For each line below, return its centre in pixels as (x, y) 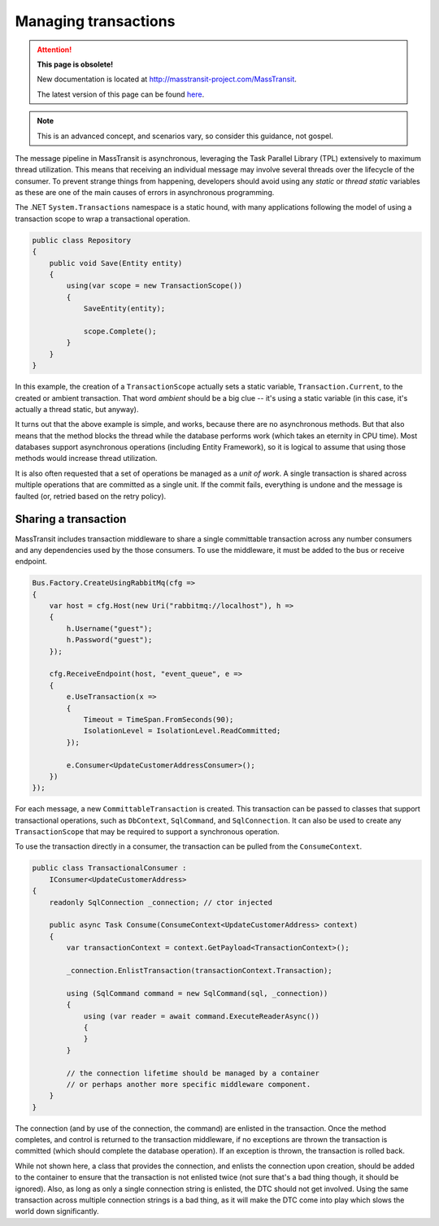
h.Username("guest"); (109, 628)
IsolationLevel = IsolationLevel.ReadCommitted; (182, 731)
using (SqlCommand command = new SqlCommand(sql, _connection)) (197, 993)
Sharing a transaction (71, 519)
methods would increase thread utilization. (86, 459)
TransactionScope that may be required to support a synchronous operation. (147, 832)
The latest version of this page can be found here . (121, 94)
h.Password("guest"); (109, 640)
